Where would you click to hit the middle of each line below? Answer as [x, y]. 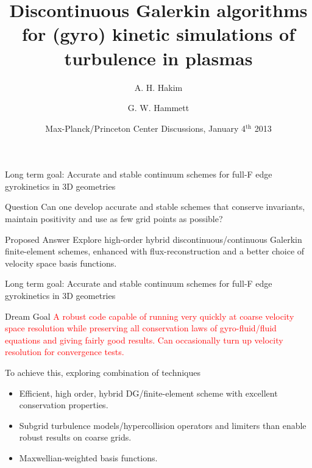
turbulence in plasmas [158, 58]
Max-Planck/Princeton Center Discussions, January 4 [145, 128]
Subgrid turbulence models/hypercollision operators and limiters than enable [163, 425]
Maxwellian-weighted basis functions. [88, 457]
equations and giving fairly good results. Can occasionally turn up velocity [144, 340]
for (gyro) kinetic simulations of [158, 34]
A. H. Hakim [158, 87]
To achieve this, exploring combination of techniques [103, 372]
